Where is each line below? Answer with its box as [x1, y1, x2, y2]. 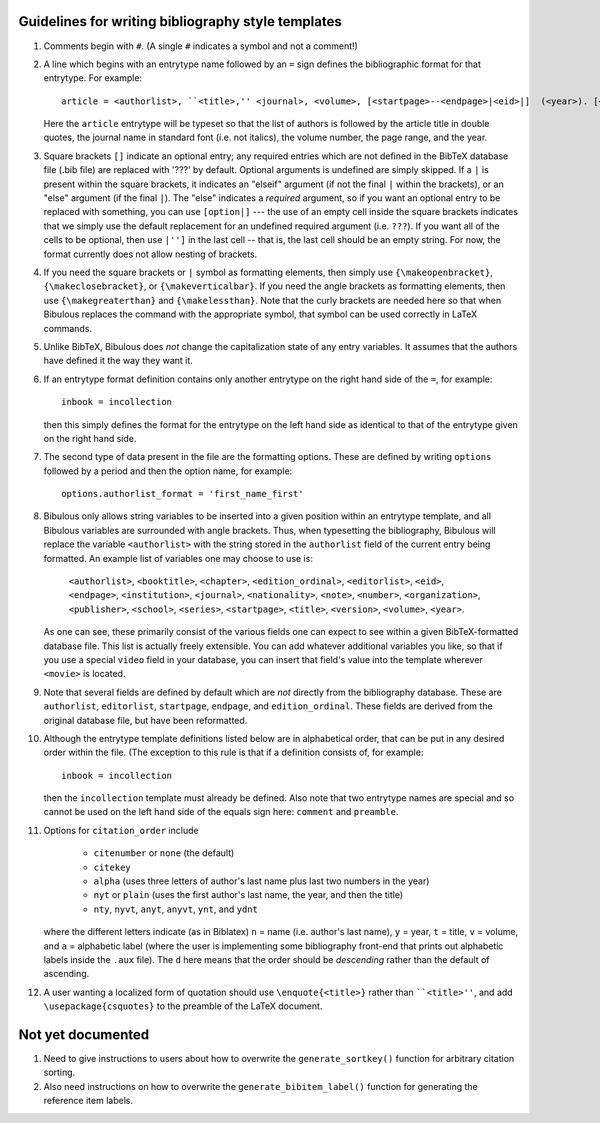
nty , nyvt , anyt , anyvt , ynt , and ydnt [93, 903, 259, 915]
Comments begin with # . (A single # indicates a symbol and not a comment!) [43, 40, 359, 52]
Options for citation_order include [43, 824, 199, 836]
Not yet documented [18, 1026, 150, 1043]
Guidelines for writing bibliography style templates [18, 13, 342, 30]
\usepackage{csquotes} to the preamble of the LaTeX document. [43, 1000, 323, 1012]
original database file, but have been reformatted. [43, 714, 248, 726]
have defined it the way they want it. [43, 355, 194, 367]
